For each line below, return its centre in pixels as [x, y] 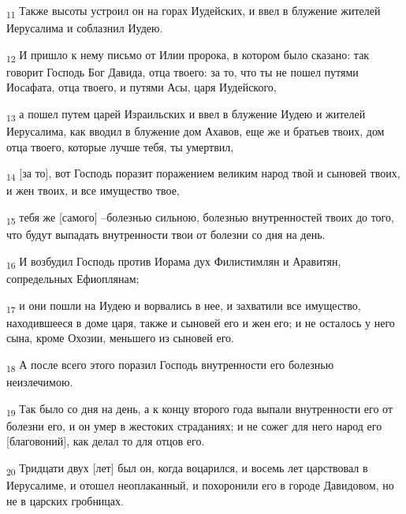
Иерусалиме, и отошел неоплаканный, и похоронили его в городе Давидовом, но [200, 484]
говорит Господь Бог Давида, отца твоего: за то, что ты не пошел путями [183, 71]
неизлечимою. [40, 381]
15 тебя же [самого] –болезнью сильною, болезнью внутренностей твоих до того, [200, 218]
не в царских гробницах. [65, 500]
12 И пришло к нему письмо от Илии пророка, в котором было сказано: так [188, 55]
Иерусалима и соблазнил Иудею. [85, 28]
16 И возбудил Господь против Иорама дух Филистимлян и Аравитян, [174, 262]
